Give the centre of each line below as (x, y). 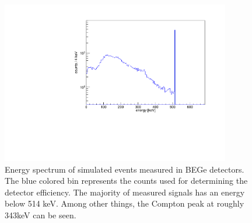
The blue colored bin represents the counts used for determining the (126, 181)
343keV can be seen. (41, 215)
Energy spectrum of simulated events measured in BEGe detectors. (125, 169)
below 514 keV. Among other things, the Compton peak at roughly (125, 203)
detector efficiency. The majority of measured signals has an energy (125, 192)
